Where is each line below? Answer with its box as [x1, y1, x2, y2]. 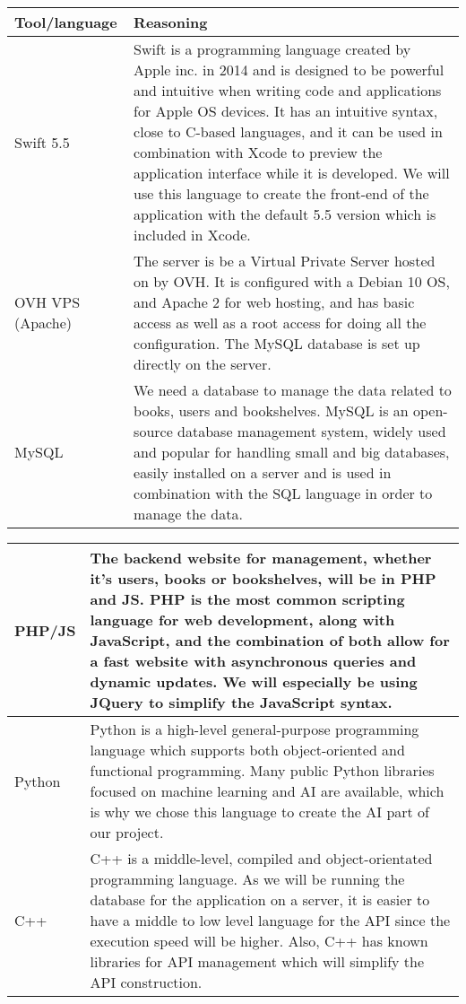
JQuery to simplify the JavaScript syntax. [90, 692, 393, 712]
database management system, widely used [177, 421, 446, 441]
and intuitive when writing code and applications [134, 80, 442, 100]
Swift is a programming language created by [134, 39, 411, 59]
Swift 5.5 [14, 131, 70, 153]
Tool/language [14, 12, 117, 32]
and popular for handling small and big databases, [134, 441, 450, 462]
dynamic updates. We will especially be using [90, 671, 418, 692]
